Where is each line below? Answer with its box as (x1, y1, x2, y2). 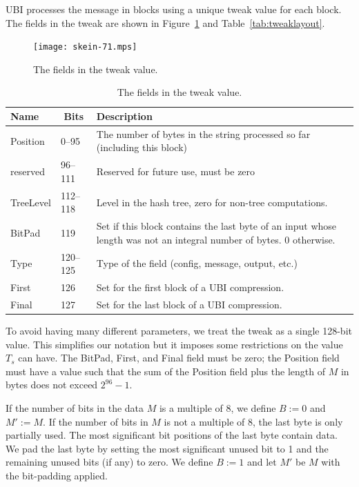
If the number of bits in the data (6, 400, 144, 415)
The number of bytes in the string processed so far (96, 126, 311, 141)
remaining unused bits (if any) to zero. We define (6, 455, 213, 469)
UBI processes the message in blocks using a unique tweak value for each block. (6, 2, 342, 16)
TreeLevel (10, 195, 51, 209)
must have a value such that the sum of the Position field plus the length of (6, 364, 325, 378)
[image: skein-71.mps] (33, 42, 137, 52)
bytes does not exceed (6, 377, 98, 392)
